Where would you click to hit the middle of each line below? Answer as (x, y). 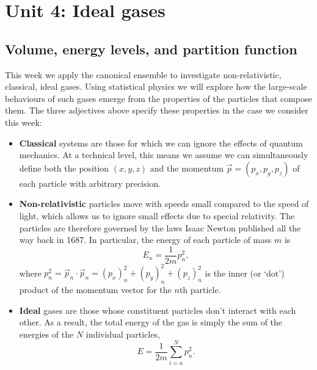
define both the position (64, 168)
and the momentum (187, 168)
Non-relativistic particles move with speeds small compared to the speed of (164, 204)
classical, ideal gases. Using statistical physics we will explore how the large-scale (156, 86)
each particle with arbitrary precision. (90, 183)
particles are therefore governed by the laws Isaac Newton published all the (160, 227)
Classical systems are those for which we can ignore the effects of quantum (161, 143)
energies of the (46, 334)
